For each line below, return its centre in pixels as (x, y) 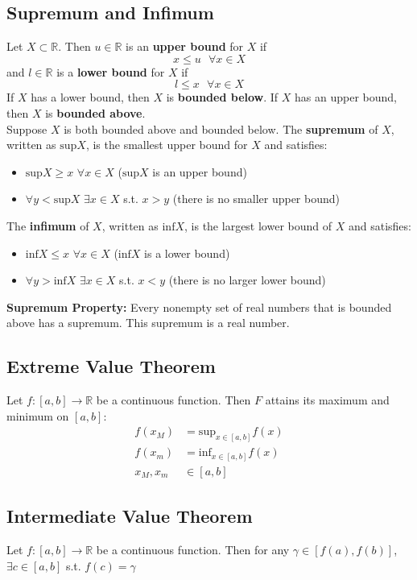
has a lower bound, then (90, 97)
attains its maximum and (327, 400)
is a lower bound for (111, 71)
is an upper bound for (185, 46)
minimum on (38, 415)
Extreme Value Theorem (111, 366)
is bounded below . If (222, 97)
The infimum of (48, 225)
